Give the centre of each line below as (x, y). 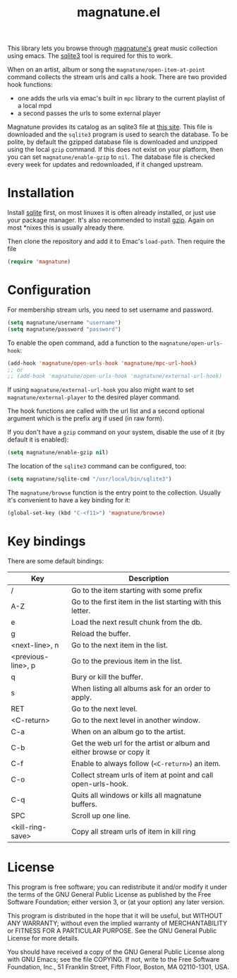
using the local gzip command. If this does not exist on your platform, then (115, 150)
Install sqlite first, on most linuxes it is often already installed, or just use (112, 213)
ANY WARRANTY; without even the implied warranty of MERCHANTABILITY (117, 923)
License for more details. (43, 938)
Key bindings (47, 542)
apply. (81, 697)
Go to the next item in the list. (120, 645)
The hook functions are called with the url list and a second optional (106, 411)
